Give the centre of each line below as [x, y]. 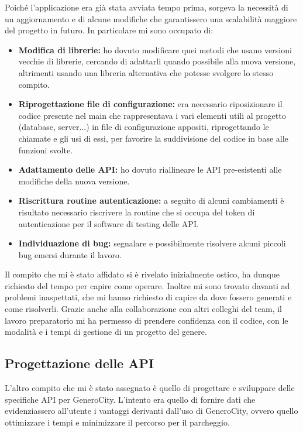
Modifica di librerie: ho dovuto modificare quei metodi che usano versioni [155, 49]
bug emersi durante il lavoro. [70, 254]
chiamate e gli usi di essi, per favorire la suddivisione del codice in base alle [153, 138]
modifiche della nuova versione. [74, 181]
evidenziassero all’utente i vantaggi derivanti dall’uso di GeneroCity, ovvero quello [151, 411]
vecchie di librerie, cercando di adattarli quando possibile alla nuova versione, [157, 61]
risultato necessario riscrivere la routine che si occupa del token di [137, 212]
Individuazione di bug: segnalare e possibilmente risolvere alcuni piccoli [152, 243]
